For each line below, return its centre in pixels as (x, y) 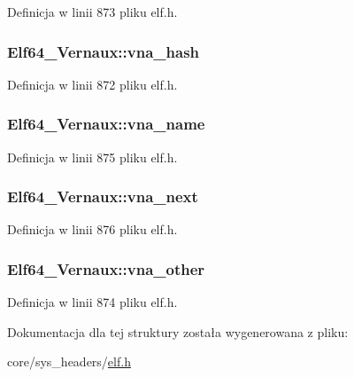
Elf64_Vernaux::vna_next (103, 196)
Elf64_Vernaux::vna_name (106, 124)
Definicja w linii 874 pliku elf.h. (92, 302)
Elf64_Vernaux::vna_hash (104, 51)
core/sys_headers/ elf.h (69, 361)
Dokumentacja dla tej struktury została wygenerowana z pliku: (178, 331)
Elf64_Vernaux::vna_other (106, 268)
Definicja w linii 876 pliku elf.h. (92, 229)
